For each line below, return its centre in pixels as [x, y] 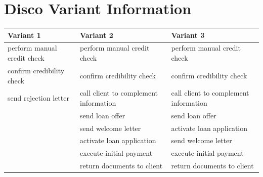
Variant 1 [24, 35]
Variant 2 [97, 35]
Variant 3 [188, 35]
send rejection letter [38, 98]
